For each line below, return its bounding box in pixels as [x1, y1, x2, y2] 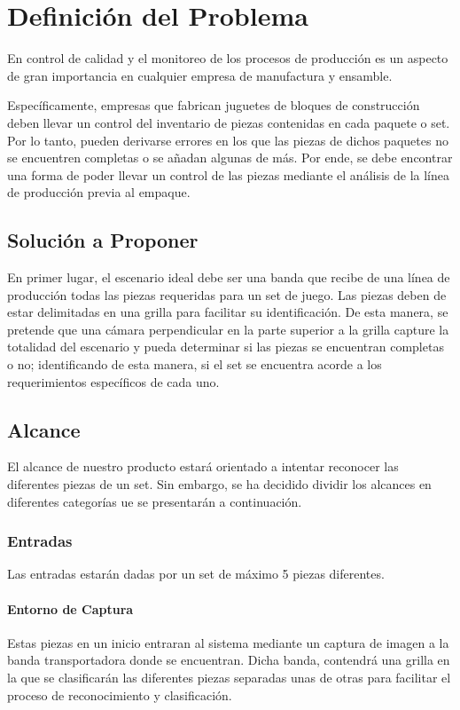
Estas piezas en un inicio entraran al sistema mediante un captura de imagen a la [7, 633, 449, 651]
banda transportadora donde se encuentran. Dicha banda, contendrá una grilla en [7, 651, 450, 669]
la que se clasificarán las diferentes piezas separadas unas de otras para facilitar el [7, 668, 451, 687]
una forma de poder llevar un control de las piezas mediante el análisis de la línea [7, 165, 449, 184]
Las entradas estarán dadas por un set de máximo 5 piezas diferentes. [7, 564, 385, 583]
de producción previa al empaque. [7, 183, 191, 201]
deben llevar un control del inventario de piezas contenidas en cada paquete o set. [7, 113, 450, 131]
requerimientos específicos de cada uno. [7, 372, 220, 390]
